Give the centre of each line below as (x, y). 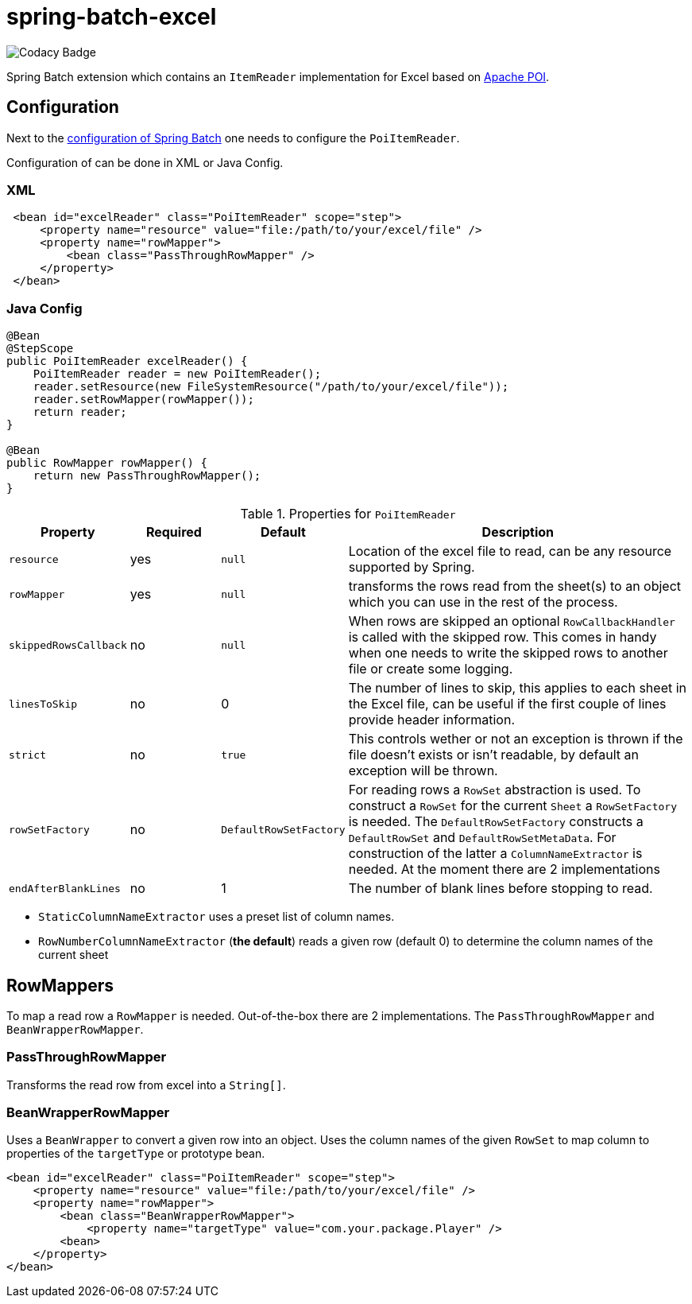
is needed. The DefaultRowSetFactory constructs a (496, 822)
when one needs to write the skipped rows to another (508, 653)
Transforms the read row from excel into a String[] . (146, 1085)
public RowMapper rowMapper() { (107, 463)
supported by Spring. (412, 567)
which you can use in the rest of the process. (483, 602)
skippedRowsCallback (68, 645)
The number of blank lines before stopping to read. (501, 889)
